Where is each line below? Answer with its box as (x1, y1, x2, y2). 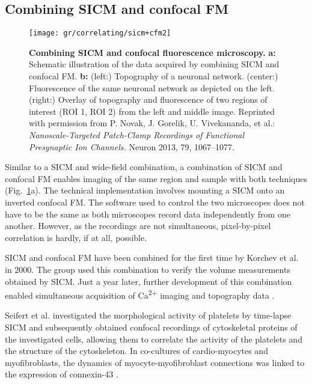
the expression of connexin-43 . (5, 368, 118, 380)
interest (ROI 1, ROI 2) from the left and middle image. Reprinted (29, 105, 275, 117)
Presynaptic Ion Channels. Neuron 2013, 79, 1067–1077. (29, 140, 234, 153)
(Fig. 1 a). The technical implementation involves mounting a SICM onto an (5, 184, 285, 197)
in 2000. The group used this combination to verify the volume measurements (5, 263, 290, 275)
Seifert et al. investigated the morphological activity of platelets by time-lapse (5, 309, 292, 322)
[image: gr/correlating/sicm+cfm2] (29, 29, 171, 38)
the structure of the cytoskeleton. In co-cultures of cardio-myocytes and (5, 344, 268, 357)
